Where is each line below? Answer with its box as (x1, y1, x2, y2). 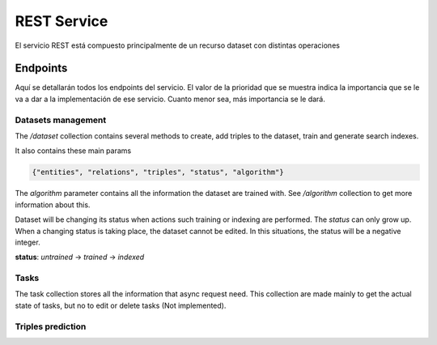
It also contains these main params (15, 146, 132, 155)
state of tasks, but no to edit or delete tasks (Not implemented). (15, 300, 227, 310)
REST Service (15, 12, 108, 30)
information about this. (15, 199, 91, 210)
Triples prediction (15, 321, 87, 332)
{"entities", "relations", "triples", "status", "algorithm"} (32, 168, 284, 177)
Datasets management (15, 114, 107, 126)
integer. (15, 237, 40, 247)
